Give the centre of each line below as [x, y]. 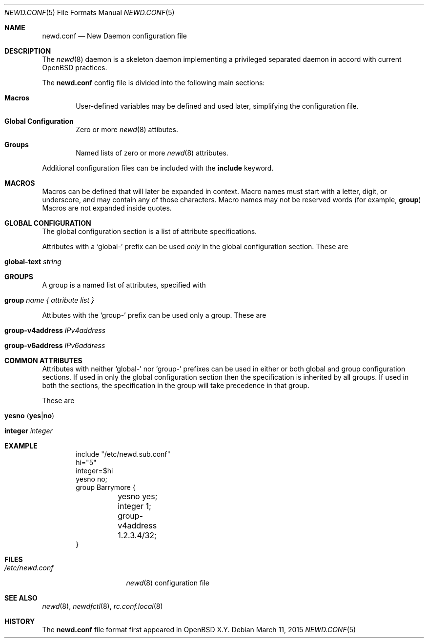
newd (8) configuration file [168, 583]
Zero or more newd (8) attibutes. [127, 129]
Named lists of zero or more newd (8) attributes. [152, 153]
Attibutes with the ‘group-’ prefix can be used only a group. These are [154, 315]
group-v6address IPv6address [55, 345]
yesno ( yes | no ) [30, 416]
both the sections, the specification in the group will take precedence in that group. [176, 385]
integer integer [29, 431]
